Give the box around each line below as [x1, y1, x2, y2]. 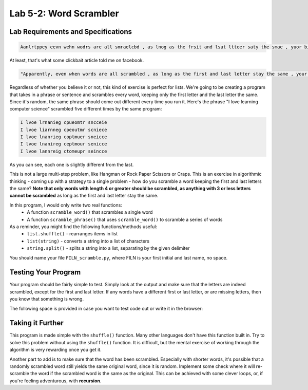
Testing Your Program [9, 268, 81, 277]
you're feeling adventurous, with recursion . [9, 378, 102, 384]
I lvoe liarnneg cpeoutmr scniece [20, 126, 107, 133]
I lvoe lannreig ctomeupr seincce [20, 148, 107, 154]
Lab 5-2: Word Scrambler [9, 8, 119, 19]
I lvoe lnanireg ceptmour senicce [20, 141, 107, 147]
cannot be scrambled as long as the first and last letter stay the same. [9, 193, 159, 199]
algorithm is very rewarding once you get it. [9, 347, 102, 353]
